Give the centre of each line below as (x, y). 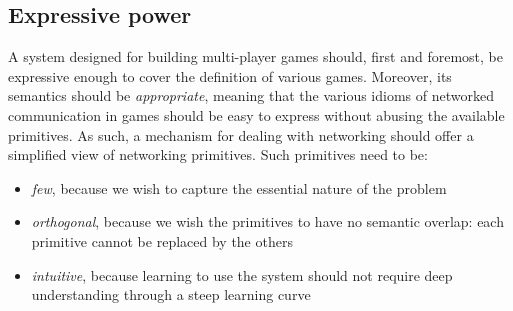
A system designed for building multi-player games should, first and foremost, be (255, 56)
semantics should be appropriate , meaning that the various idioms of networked (251, 95)
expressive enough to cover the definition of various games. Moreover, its (230, 75)
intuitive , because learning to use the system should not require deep (242, 274)
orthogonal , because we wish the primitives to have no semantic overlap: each (267, 221)
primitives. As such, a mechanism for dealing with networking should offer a (241, 134)
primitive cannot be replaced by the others (162, 240)
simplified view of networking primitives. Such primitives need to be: (218, 154)
